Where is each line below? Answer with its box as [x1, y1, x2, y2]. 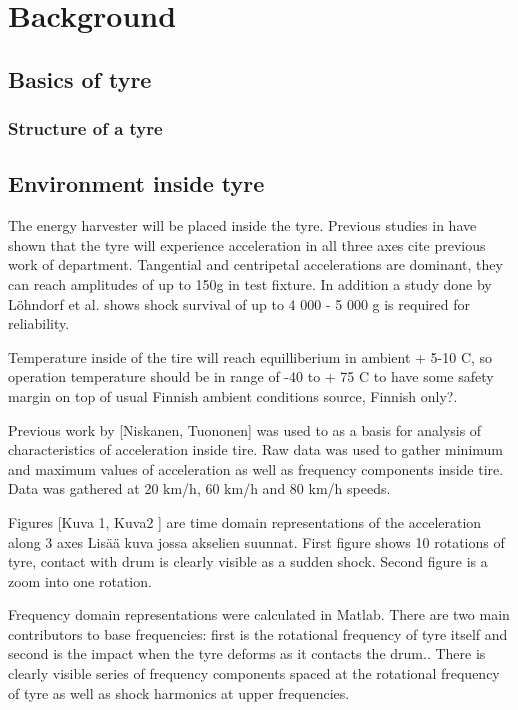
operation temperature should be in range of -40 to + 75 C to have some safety [8, 366, 494, 387]
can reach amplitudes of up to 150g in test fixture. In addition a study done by [8, 273, 492, 294]
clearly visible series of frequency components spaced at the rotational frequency [8, 663, 500, 684]
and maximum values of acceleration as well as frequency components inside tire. [8, 458, 504, 479]
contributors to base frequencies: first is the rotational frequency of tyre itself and [8, 623, 508, 644]
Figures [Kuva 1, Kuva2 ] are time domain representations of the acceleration [8, 511, 482, 532]
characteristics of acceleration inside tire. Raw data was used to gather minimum [8, 439, 503, 460]
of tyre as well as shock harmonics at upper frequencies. [8, 682, 350, 703]
